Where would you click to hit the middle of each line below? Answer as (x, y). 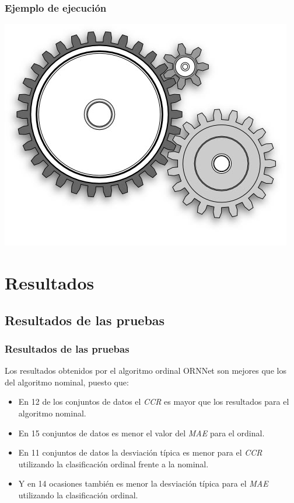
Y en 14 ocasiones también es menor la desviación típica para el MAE (143, 483)
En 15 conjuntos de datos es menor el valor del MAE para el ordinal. (141, 433)
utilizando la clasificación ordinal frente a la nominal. (113, 464)
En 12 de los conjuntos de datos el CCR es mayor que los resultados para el (154, 402)
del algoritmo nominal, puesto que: (67, 382)
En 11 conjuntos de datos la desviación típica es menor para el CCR (140, 452)
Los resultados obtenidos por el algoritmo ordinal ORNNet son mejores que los (146, 371)
